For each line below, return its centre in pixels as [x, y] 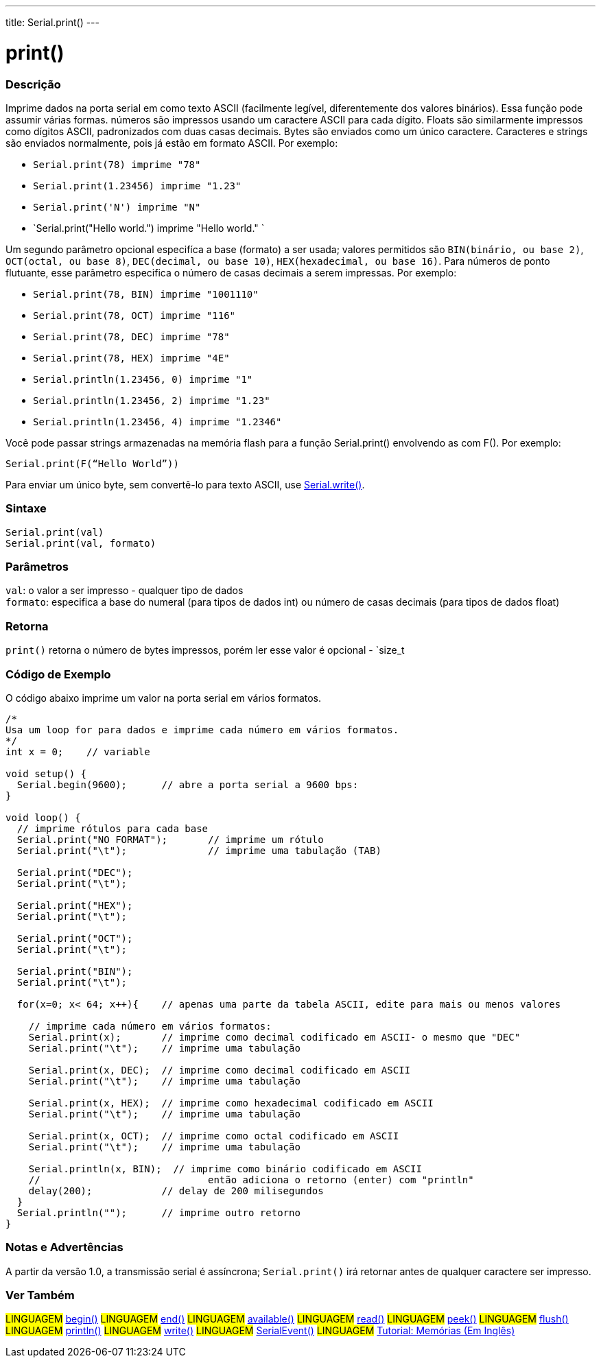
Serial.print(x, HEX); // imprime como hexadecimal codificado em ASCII [231, 1103]
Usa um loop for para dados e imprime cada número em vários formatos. [202, 730]
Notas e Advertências [64, 1247]
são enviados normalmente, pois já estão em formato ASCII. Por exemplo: [172, 143]
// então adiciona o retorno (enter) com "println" [251, 1180]
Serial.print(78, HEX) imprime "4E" [131, 358]
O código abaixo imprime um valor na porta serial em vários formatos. [164, 698]
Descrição [33, 84]
